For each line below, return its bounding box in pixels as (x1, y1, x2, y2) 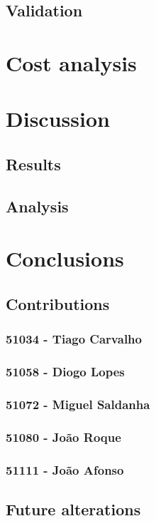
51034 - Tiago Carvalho (6, 330, 142, 348)
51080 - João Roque (6, 428, 121, 445)
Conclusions (6, 244, 124, 273)
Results (6, 153, 61, 175)
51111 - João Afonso (6, 460, 124, 478)
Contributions (6, 292, 110, 314)
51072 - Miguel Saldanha (6, 395, 150, 413)
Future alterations (6, 497, 141, 520)
